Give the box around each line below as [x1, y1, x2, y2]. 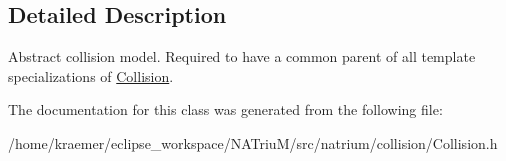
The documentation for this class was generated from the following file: [8, 99, 443, 120]
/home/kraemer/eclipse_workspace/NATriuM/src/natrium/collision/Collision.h [8, 132, 498, 153]
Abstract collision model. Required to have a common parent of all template [8, 46, 476, 67]
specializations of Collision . [8, 65, 174, 86]
